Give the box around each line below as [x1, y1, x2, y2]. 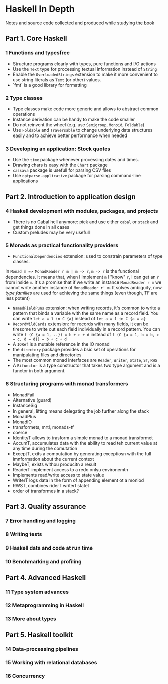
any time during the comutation [12, 445, 78, 451]
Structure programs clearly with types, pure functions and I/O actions [12, 61, 156, 67]
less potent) [5, 295, 30, 301]
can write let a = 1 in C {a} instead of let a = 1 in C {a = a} [12, 316, 146, 322]
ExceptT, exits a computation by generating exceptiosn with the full [12, 450, 151, 457]
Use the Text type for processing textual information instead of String [12, 66, 157, 72]
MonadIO [12, 419, 32, 425]
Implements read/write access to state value [12, 472, 104, 478]
